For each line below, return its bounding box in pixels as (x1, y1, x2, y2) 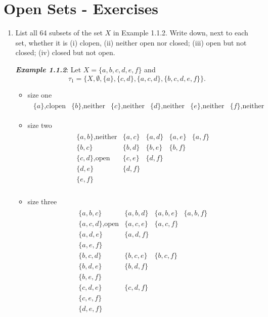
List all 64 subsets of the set (15, 27, 103, 38)
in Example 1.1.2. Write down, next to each (113, 27, 248, 38)
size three (27, 196, 57, 206)
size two (27, 120, 52, 130)
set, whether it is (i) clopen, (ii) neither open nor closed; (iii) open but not (15, 37, 247, 48)
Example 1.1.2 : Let (15, 64, 81, 74)
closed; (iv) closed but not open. (15, 47, 115, 58)
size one (27, 89, 52, 100)
